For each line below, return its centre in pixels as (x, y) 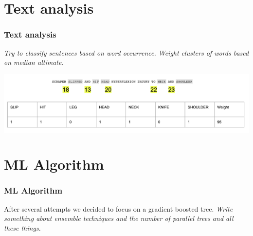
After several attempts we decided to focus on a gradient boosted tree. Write (118, 208)
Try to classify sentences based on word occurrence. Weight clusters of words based (126, 52)
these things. (22, 227)
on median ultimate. (34, 62)
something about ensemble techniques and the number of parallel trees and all (119, 218)
